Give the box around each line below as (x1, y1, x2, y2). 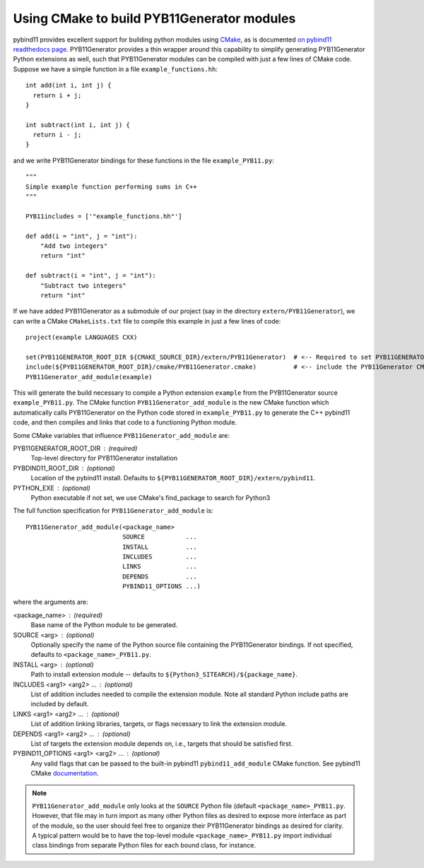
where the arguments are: (13, 598, 88, 607)
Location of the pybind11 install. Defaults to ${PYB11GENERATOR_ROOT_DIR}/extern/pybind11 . (30, 474, 316, 482)
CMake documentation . (30, 769, 99, 778)
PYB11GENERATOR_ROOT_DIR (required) (13, 444, 138, 452)
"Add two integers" (40, 242, 108, 250)
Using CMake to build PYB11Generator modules (13, 11, 296, 26)
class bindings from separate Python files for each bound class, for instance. (32, 841, 257, 850)
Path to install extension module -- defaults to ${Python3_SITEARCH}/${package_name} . (30, 670, 298, 679)
